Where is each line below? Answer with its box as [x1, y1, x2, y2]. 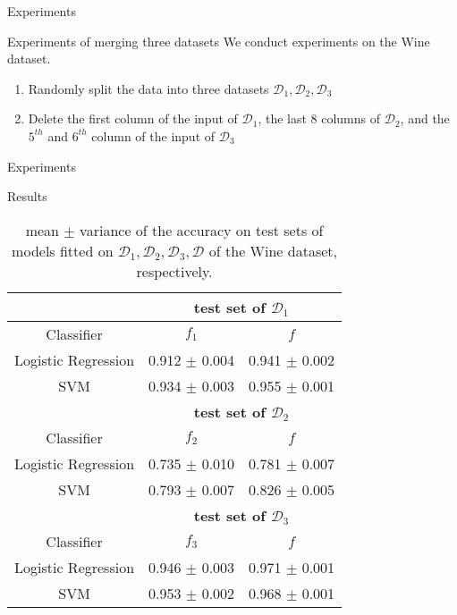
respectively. [136, 260, 213, 282]
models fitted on [12, 240, 114, 261]
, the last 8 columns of [258, 109, 381, 128]
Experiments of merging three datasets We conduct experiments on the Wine [7, 31, 430, 50]
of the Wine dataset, [208, 240, 337, 261]
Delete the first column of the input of [28, 109, 238, 128]
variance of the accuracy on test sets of [80, 219, 324, 240]
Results [7, 187, 47, 206]
